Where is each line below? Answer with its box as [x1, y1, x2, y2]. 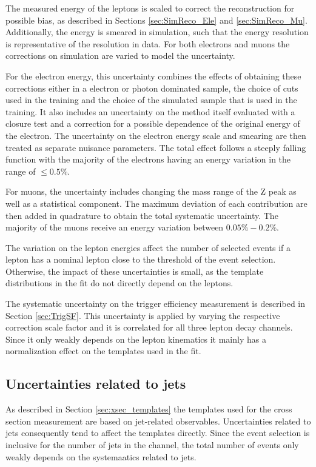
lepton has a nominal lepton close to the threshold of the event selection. [5, 253, 276, 266]
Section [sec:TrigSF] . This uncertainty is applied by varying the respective [5, 309, 280, 321]
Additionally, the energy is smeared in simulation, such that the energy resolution [5, 25, 309, 38]
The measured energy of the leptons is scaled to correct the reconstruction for [5, 2, 295, 14]
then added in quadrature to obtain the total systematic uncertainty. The [5, 209, 278, 221]
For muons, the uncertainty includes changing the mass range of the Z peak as [5, 185, 297, 198]
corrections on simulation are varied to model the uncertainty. [5, 49, 235, 62]
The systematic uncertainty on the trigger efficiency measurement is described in [5, 297, 306, 310]
